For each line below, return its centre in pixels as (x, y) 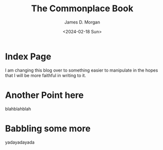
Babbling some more (48, 128)
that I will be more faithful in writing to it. (46, 75)
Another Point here (45, 95)
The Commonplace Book (82, 9)
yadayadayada (20, 142)
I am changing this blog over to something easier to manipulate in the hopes (81, 70)
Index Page (28, 56)
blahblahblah (18, 109)
